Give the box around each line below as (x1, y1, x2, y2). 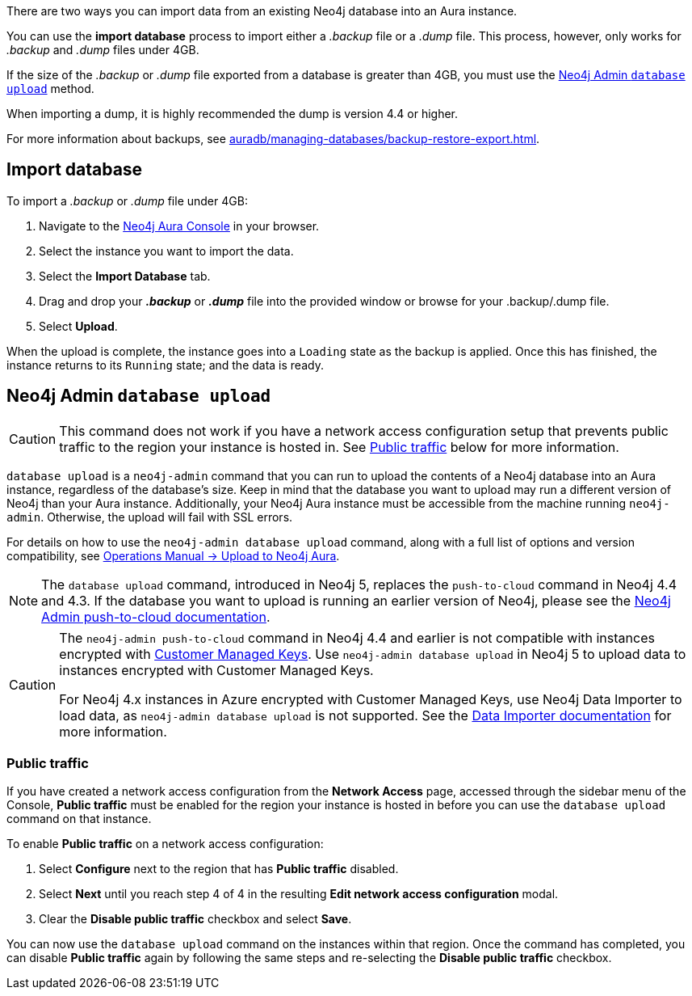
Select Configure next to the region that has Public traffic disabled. (39, 862, 399, 876)
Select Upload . (39, 319, 118, 333)
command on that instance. (6, 812, 152, 826)
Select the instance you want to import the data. (39, 243, 294, 258)
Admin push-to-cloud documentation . (41, 608, 271, 625)
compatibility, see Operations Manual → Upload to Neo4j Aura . (6, 548, 340, 563)
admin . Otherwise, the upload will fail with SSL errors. (6, 509, 293, 524)
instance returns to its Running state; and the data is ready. (6, 357, 324, 372)
